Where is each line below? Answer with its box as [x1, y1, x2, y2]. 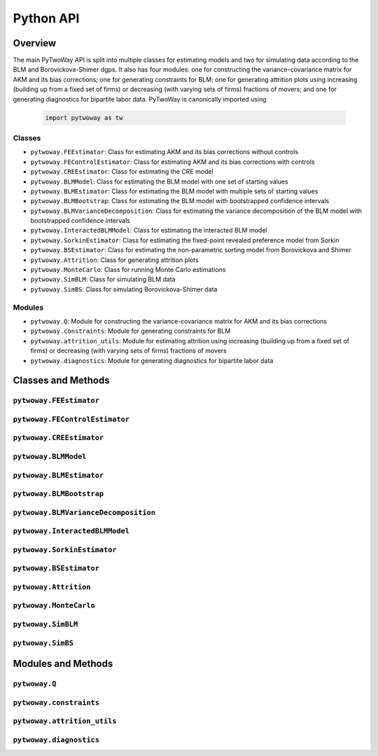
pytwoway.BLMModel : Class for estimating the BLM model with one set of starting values [30, 177, 288, 186]
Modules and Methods [13, 658, 113, 670]
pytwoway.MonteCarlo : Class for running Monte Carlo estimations [30, 266, 226, 274]
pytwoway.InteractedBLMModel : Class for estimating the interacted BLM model [30, 226, 267, 235]
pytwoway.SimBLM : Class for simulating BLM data [30, 275, 176, 284]
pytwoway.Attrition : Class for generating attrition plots [30, 256, 199, 264]
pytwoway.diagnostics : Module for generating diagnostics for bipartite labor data [30, 356, 274, 364]
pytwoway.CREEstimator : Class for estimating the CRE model [30, 167, 213, 176]
